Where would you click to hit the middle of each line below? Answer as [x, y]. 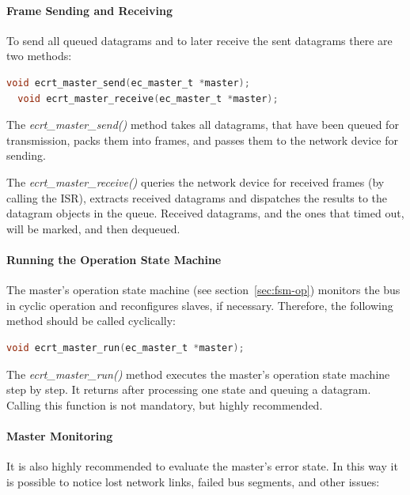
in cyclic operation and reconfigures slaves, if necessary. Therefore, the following [200, 305]
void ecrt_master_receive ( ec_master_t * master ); [148, 98]
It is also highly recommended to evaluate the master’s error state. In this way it [202, 466]
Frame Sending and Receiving [89, 10]
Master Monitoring [60, 435]
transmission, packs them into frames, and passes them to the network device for [202, 140]
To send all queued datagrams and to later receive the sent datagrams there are [199, 40]
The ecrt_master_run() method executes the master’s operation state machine [198, 374]
